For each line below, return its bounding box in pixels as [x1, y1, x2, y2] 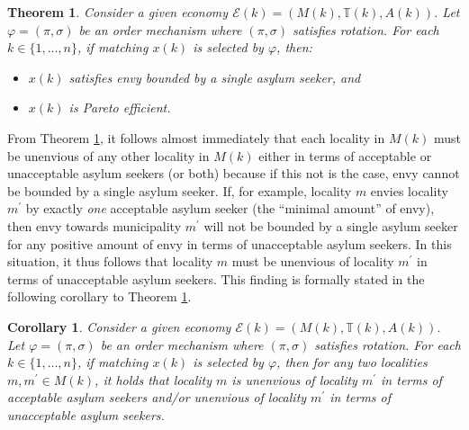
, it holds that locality [95, 370, 212, 389]
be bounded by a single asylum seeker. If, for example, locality [7, 181, 352, 200]
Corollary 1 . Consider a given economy [7, 317, 231, 336]
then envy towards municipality [7, 216, 182, 235]
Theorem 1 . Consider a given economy [7, 3, 229, 21]
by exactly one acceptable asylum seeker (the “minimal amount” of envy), [25, 199, 435, 218]
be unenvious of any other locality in [7, 146, 210, 165]
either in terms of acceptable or [258, 146, 432, 165]
